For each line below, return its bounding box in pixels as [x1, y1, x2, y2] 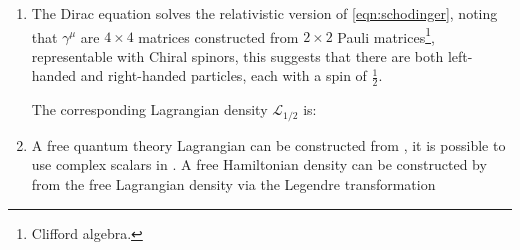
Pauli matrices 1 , [337, 23, 435, 47]
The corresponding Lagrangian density [31, 99, 268, 120]
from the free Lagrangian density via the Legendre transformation [31, 173, 436, 194]
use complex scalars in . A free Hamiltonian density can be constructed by [31, 154, 487, 175]
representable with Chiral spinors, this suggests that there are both [31, 45, 444, 66]
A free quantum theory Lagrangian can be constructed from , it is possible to [31, 134, 506, 155]
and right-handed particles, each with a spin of [80, 65, 367, 86]
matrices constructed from [138, 26, 299, 47]
